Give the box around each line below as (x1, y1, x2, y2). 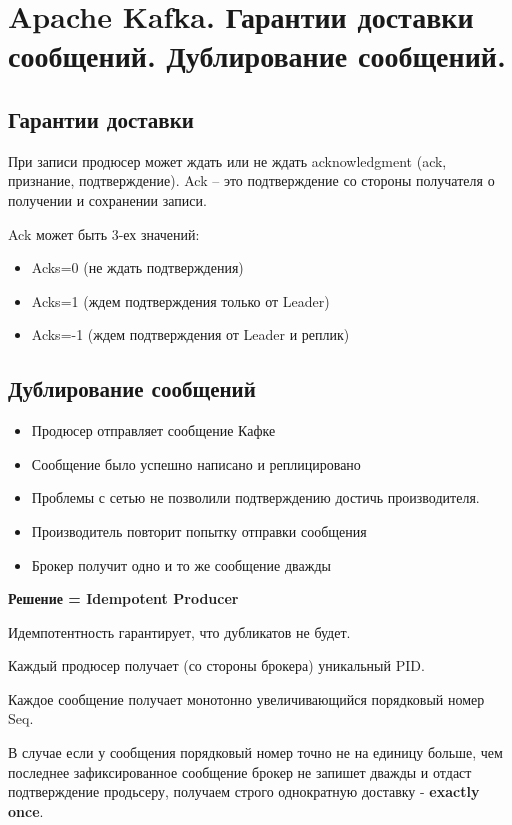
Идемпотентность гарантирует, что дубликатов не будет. (8, 621, 351, 642)
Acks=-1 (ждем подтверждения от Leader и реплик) (31, 324, 350, 345)
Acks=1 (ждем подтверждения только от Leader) (31, 290, 330, 311)
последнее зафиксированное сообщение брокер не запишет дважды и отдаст (8, 761, 472, 782)
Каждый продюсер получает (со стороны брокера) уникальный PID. (8, 655, 425, 676)
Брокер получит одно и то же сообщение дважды (31, 554, 331, 575)
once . (8, 800, 44, 821)
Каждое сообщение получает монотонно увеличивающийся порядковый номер (8, 688, 485, 709)
